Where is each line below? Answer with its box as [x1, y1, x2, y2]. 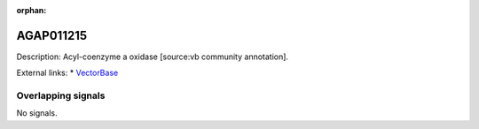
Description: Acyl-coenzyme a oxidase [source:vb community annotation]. [16, 51, 288, 62]
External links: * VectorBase [16, 67, 119, 79]
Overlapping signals [16, 89, 106, 102]
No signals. [16, 108, 58, 118]
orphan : [16, 5, 47, 15]
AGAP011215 [16, 27, 88, 43]
